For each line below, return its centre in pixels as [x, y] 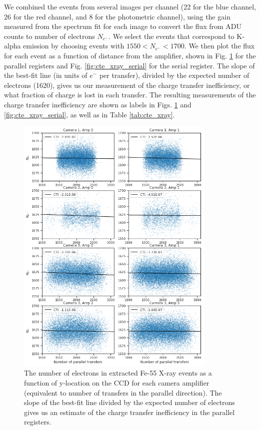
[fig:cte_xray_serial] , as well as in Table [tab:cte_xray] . [89, 114]
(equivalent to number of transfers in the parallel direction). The [123, 392]
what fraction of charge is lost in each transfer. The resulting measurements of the [130, 95]
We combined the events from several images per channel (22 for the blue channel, [130, 6]
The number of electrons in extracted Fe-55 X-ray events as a [118, 373]
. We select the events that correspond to [171, 36]
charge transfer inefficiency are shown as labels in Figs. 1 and [98, 104]
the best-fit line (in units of [46, 75]
